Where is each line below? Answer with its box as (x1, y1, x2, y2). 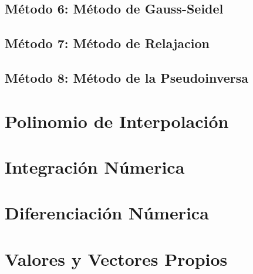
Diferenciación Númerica (5, 201, 209, 225)
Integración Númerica (5, 154, 185, 178)
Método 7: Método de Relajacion (5, 34, 210, 52)
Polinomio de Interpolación (5, 109, 229, 133)
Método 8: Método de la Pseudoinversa (5, 68, 249, 86)
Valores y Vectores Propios (5, 246, 228, 270)
